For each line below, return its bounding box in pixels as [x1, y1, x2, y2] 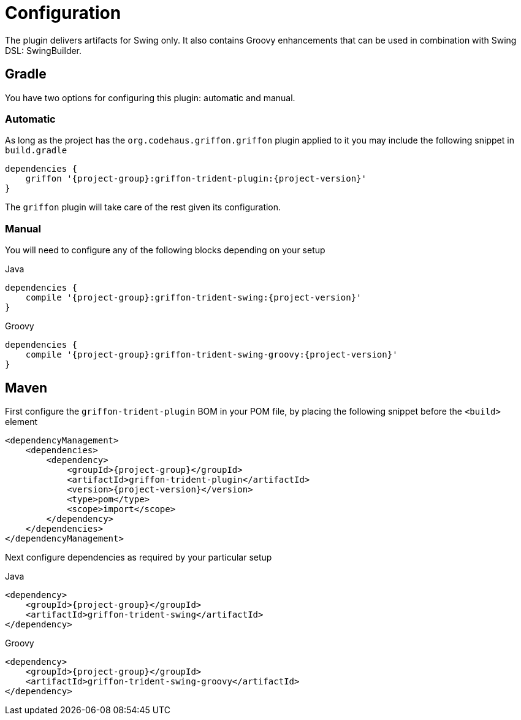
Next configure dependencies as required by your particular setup [5, 551, 272, 562]
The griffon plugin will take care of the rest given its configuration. [5, 202, 281, 213]
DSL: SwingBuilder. [5, 45, 82, 56]
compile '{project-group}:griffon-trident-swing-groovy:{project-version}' [25, 350, 398, 360]
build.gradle [5, 145, 67, 156]
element [5, 416, 37, 427]
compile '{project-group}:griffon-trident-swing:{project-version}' [25, 293, 362, 303]
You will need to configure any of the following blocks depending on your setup [5, 245, 325, 256]
